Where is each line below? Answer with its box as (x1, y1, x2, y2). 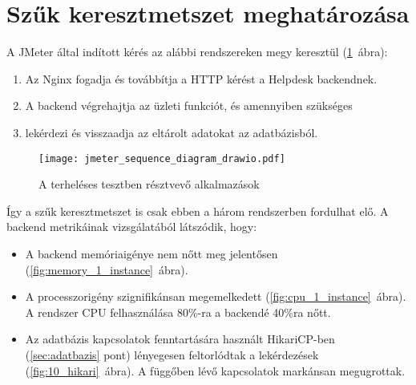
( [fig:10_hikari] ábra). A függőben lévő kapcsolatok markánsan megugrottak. (25, 362, 406, 379)
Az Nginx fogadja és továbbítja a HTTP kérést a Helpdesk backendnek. (25, 70, 378, 87)
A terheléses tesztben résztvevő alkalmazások (38, 176, 260, 192)
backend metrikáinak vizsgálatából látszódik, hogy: (6, 218, 257, 235)
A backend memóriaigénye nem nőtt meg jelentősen (25, 245, 278, 261)
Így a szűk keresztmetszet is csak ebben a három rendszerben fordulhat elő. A (6, 202, 389, 219)
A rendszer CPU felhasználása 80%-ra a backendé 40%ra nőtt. (25, 303, 331, 320)
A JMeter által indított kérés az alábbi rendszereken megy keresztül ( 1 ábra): (6, 43, 388, 60)
